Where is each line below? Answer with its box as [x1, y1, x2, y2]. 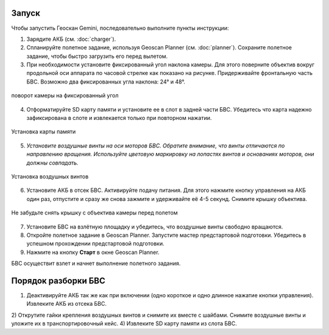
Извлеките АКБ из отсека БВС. [26, 300, 107, 308]
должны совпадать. [26, 159, 79, 166]
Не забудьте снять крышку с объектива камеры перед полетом [11, 209, 178, 216]
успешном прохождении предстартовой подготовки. [26, 240, 164, 247]
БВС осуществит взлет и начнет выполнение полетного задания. [11, 259, 181, 267]
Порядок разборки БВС [11, 275, 106, 286]
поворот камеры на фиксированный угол [11, 92, 119, 99]
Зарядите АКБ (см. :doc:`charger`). [26, 35, 116, 43]
